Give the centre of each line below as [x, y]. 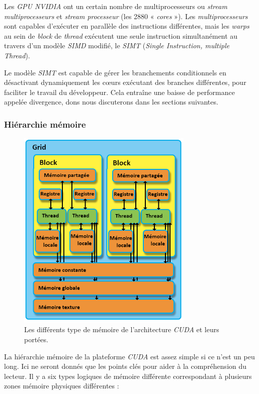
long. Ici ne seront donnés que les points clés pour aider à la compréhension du [125, 366]
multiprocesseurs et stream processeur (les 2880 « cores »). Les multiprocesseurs [126, 16]
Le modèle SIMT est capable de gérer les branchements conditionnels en [115, 72]
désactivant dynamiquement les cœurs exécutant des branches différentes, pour [125, 82]
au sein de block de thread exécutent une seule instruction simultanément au [121, 35]
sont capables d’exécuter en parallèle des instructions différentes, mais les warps [127, 26]
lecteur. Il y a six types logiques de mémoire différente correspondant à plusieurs [128, 376]
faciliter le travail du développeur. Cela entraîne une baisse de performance [119, 92]
